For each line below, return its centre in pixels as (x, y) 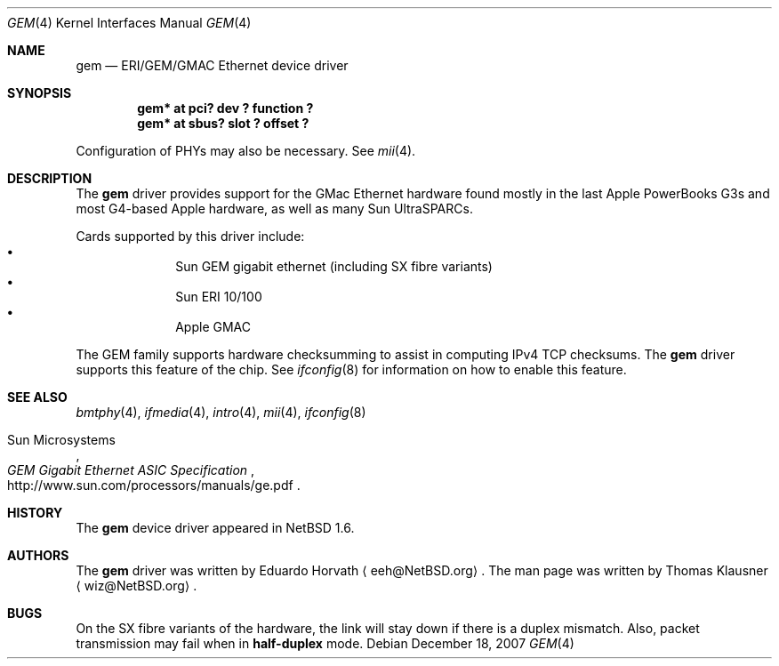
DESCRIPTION (50, 178)
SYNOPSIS (40, 93)
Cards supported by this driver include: (190, 236)
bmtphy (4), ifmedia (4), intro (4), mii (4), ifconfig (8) (221, 412)
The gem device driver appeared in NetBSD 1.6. (215, 528)
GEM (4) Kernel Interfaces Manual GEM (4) (129, 23)
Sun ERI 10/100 (219, 297)
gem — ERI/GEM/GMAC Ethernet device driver (212, 65)
